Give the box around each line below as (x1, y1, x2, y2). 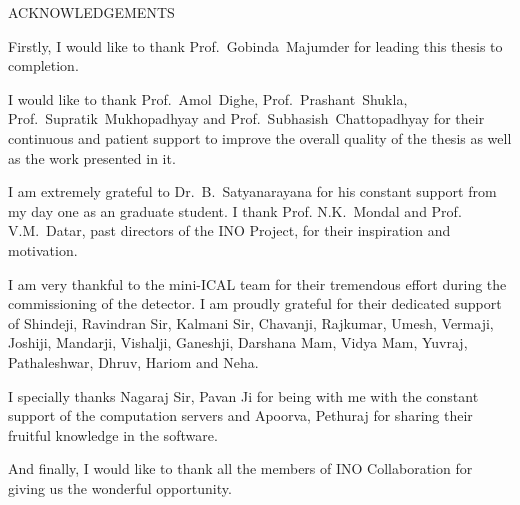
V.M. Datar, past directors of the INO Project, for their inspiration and (8, 220, 451, 241)
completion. (8, 55, 79, 76)
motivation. (8, 239, 78, 260)
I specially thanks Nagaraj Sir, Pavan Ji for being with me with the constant (8, 385, 479, 406)
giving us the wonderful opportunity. (8, 477, 232, 498)
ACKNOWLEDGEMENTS (8, 2, 175, 22)
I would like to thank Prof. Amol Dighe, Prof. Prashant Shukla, (8, 88, 408, 109)
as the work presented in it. (8, 147, 176, 168)
